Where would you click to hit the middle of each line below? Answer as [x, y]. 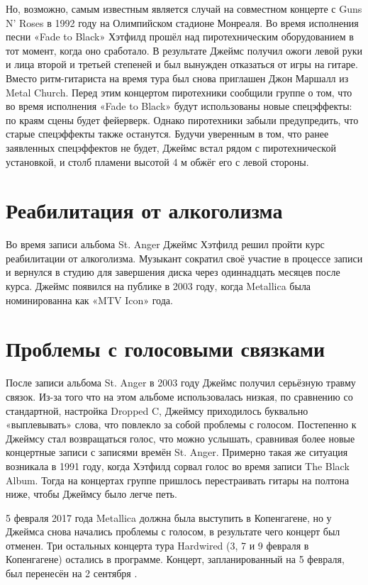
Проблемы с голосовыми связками [166, 349]
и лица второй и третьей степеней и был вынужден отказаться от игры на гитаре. [182, 64]
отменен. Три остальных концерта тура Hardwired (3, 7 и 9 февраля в [157, 545]
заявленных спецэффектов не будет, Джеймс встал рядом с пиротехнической [171, 147]
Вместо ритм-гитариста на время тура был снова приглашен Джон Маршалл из [177, 78]
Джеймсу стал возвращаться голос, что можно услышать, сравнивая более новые [180, 438]
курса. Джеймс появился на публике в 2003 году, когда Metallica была [158, 286]
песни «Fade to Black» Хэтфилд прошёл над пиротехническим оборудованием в [180, 37]
